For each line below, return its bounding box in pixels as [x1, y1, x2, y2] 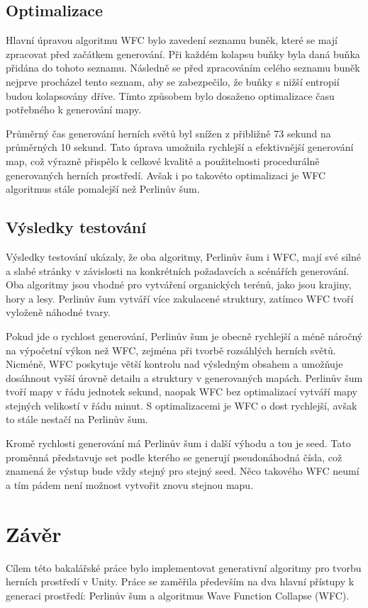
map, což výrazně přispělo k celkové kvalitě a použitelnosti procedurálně [6, 153, 320, 168]
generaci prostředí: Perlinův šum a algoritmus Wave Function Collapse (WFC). [6, 587, 350, 602]
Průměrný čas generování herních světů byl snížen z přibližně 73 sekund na [6, 125, 331, 140]
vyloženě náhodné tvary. [6, 305, 111, 320]
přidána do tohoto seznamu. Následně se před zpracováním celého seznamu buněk [6, 60, 360, 75]
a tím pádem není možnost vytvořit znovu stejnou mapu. [6, 477, 254, 492]
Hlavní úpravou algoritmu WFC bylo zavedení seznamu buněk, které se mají [6, 33, 338, 47]
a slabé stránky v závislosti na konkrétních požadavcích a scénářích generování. [6, 263, 350, 278]
